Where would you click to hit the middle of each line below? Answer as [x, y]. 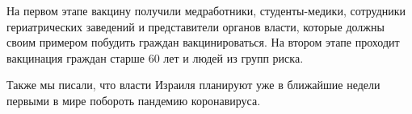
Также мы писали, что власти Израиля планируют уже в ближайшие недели [193, 85]
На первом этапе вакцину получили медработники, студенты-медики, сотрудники [206, 10]
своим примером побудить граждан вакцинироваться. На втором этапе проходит [203, 42]
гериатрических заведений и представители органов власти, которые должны [195, 26]
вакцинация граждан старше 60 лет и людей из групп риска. [155, 57]
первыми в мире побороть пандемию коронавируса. [134, 100]
